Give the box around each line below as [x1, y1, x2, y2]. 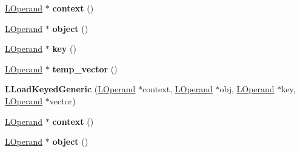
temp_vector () [52, 62, 118, 75]
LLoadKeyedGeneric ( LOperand [5, 83, 136, 95]
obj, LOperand [219, 83, 275, 95]
